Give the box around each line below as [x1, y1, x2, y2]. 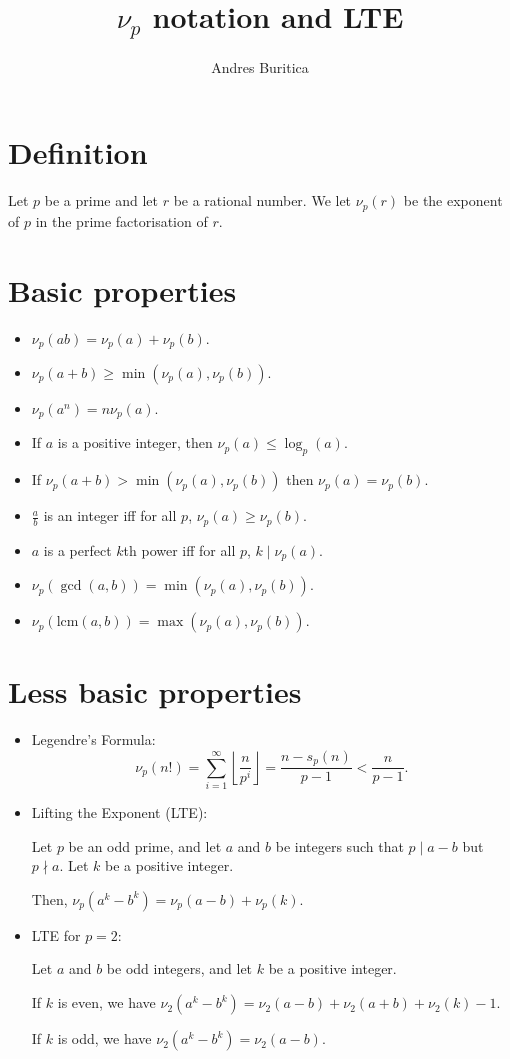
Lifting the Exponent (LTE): [31, 802, 208, 823]
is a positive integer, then [57, 432, 213, 453]
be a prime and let [44, 190, 158, 211]
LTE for [31, 924, 81, 945]
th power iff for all [123, 539, 236, 560]
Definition [8, 132, 148, 173]
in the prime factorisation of [35, 210, 208, 231]
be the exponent [403, 190, 503, 211]
